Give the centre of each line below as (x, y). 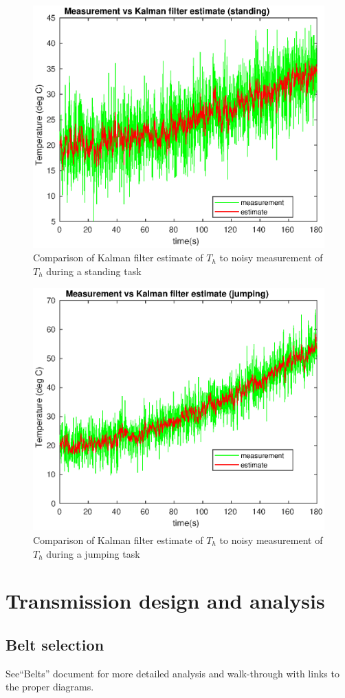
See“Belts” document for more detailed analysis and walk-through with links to (172, 673)
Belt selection (55, 644)
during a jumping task (93, 553)
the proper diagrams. (50, 687)
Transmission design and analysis (165, 601)
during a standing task (94, 271)
